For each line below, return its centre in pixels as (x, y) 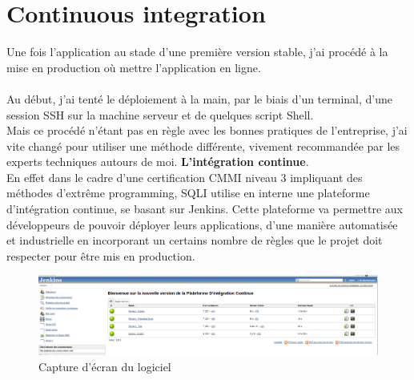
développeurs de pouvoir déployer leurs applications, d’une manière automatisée (202, 224)
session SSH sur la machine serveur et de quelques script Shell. (160, 114)
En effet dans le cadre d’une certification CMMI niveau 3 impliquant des (185, 177)
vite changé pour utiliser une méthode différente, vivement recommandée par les (203, 146)
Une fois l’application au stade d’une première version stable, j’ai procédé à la (197, 52)
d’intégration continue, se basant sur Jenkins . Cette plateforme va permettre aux (205, 209)
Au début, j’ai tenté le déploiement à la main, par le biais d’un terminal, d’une (200, 98)
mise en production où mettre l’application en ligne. (134, 67)
